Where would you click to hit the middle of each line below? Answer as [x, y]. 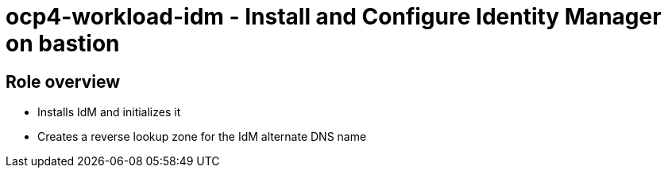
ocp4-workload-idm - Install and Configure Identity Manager [334, 17]
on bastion [63, 43]
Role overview [63, 81]
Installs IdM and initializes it [109, 112]
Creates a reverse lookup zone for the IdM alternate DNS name [202, 137]
